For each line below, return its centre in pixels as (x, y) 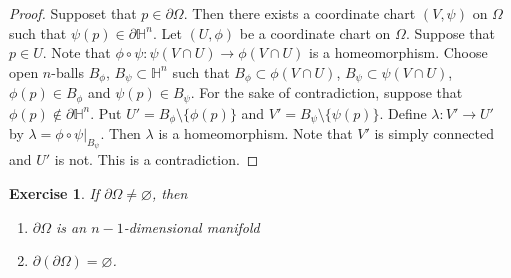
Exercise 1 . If (54, 192)
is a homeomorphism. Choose (398, 52)
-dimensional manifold (191, 226)
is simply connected (434, 133)
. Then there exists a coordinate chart (299, 13)
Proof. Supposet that (73, 13)
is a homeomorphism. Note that (255, 133)
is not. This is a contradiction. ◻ (156, 159)
